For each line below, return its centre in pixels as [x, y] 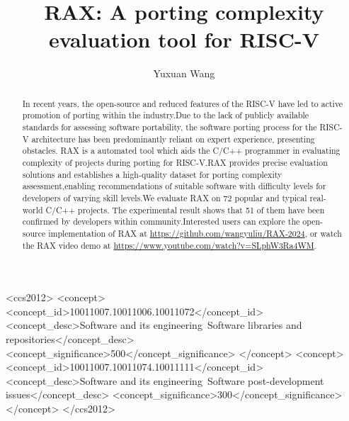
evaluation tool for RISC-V [184, 39]
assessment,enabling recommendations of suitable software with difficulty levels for [174, 186]
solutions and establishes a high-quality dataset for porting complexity [152, 174]
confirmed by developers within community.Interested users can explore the [161, 221]
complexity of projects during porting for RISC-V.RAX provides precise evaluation [175, 162]
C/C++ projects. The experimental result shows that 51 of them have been [185, 209]
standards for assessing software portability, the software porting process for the [170, 127]
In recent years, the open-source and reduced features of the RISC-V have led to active [183, 103]
